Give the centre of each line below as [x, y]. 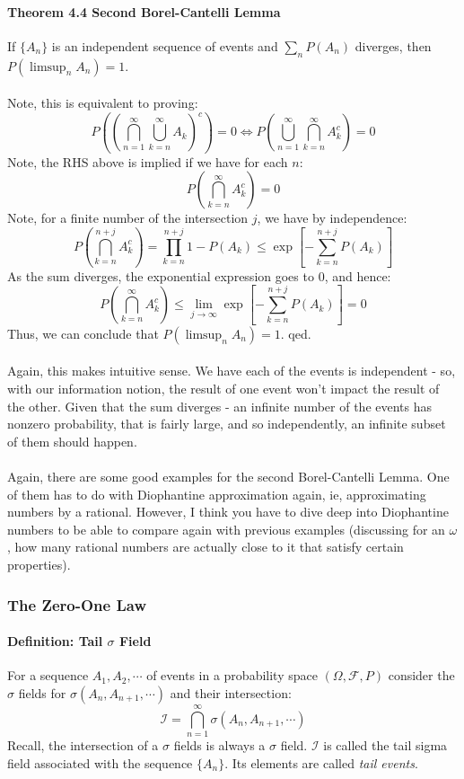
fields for [42, 692]
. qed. [296, 333]
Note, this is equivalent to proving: [103, 103]
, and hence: [358, 275]
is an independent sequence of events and [165, 45]
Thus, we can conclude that [83, 333]
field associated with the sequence [100, 762]
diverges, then [393, 45]
